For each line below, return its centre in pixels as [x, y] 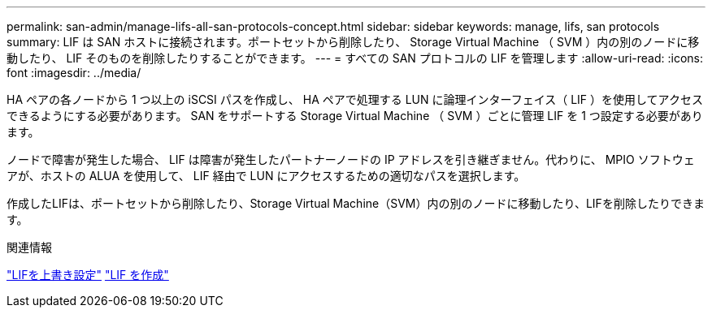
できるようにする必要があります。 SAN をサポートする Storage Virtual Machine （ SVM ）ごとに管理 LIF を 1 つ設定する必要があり [355, 116]
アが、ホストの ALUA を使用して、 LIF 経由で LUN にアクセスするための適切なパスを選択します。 [266, 176]
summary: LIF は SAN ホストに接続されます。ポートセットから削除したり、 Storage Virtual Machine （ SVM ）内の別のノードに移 [353, 42]
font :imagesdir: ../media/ [74, 73]
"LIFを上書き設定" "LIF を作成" [88, 275]
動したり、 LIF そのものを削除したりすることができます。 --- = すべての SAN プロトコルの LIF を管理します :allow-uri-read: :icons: [355, 58]
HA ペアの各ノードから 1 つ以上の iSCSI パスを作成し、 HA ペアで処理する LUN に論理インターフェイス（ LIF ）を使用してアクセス [355, 99]
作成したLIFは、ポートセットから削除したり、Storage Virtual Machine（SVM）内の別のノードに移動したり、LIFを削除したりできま [356, 203]
